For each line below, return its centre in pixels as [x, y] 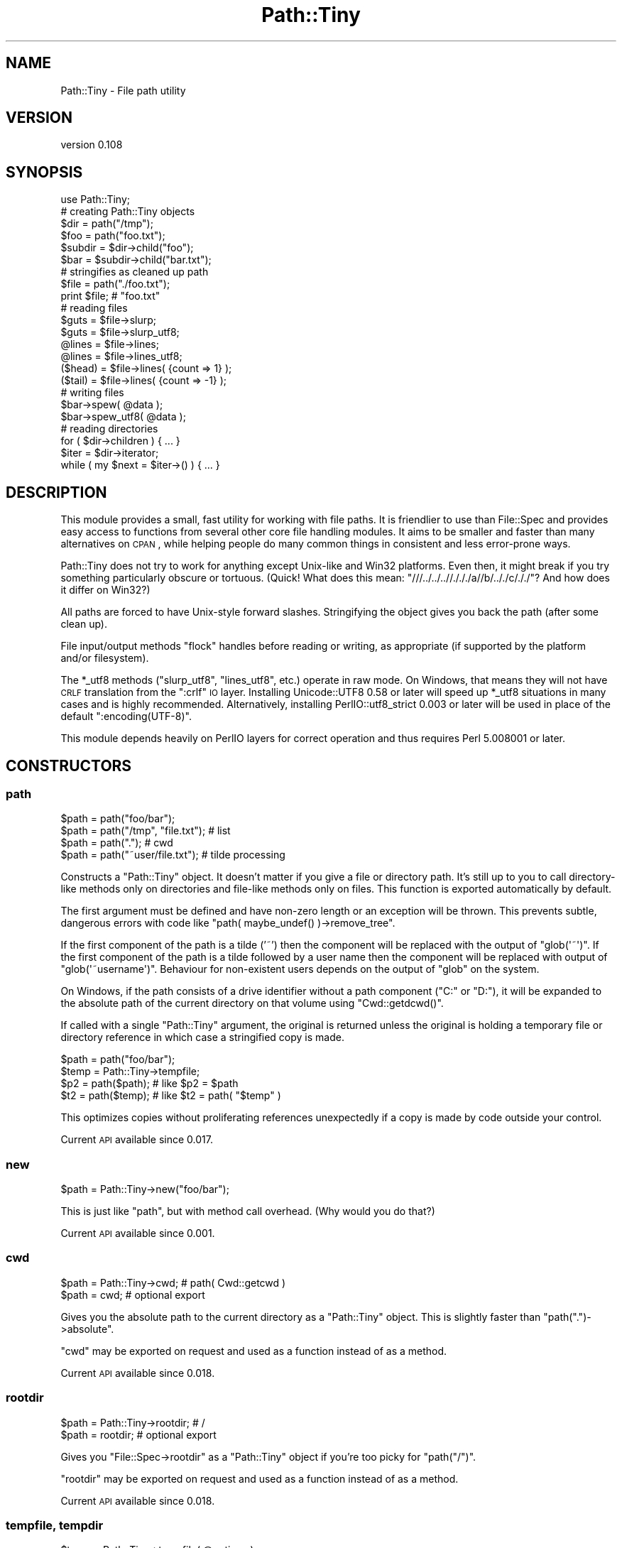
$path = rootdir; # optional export [138, 1434]
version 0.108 [92, 145]
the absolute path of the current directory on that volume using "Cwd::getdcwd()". [252, 1003]
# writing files [92, 393]
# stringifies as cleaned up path [135, 272]
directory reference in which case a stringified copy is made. [202, 1037]
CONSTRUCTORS [69, 765]
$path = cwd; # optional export [133, 1294]
